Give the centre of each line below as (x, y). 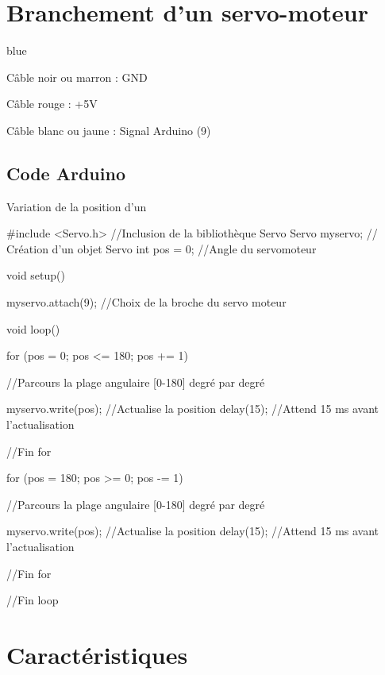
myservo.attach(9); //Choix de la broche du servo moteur (146, 302)
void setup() (36, 275)
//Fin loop (33, 600)
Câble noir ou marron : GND (77, 77)
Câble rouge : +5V (52, 104)
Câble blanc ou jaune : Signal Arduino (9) (109, 130)
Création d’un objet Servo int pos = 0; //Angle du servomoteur (162, 248)
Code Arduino (66, 173)
